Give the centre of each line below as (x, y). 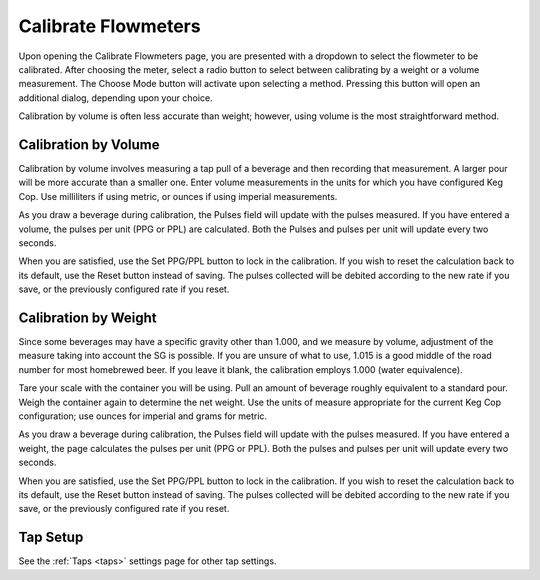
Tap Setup (51, 537)
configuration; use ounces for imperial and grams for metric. (143, 416)
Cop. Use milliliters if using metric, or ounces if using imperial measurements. (178, 196)
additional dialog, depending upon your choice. (116, 97)
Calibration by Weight (87, 317)
